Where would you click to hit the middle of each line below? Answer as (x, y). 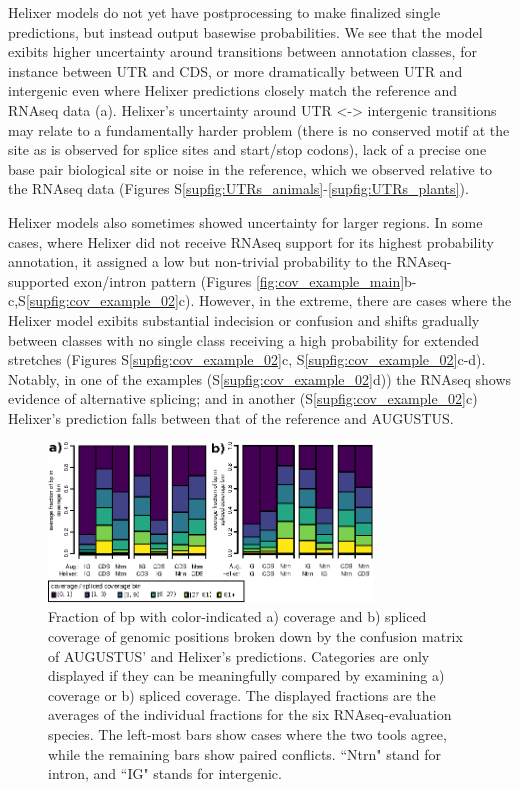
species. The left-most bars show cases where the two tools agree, (247, 733)
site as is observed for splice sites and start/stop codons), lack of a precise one (247, 149)
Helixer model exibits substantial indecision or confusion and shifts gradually (244, 319)
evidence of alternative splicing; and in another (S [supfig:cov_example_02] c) (243, 398)
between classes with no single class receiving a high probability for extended (244, 339)
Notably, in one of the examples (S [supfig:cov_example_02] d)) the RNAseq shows (260, 378)
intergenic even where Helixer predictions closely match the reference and (233, 90)
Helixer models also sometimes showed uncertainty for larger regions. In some (245, 221)
